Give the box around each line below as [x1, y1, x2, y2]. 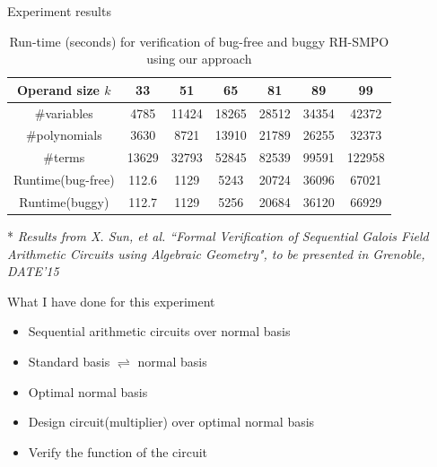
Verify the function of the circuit [28, 442, 208, 461]
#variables [34, 103, 93, 122]
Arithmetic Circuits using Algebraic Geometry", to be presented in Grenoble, [7, 244, 425, 263]
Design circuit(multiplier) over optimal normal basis [28, 412, 315, 431]
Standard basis [28, 352, 110, 371]
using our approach [146, 49, 252, 68]
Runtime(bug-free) [13, 170, 115, 189]
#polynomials [25, 125, 102, 144]
